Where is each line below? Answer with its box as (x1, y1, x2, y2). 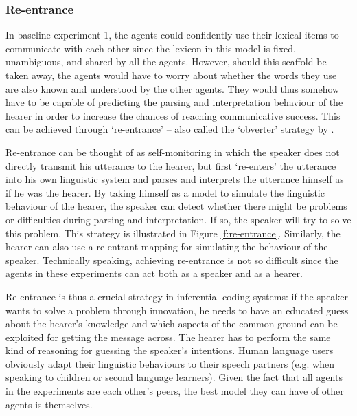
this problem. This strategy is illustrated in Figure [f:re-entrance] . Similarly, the (5, 226, 341, 240)
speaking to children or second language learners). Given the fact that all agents (5, 370, 343, 384)
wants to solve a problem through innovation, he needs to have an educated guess (5, 303, 349, 317)
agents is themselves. (5, 397, 93, 411)
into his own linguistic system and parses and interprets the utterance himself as (5, 172, 344, 186)
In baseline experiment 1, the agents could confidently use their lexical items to (5, 28, 339, 42)
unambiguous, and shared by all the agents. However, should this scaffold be (5, 54, 327, 69)
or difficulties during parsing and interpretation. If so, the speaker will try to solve (5, 212, 352, 226)
